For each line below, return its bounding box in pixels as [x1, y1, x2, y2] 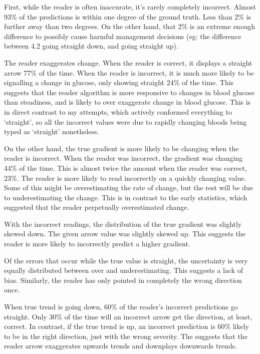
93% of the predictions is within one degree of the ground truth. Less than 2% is [4, 11, 251, 22]
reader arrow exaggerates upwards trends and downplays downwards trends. [4, 340, 237, 351]
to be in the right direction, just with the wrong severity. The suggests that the [4, 330, 247, 341]
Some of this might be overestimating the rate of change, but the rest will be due [4, 182, 253, 193]
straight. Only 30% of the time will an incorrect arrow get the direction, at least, [4, 311, 252, 321]
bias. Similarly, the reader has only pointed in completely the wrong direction [4, 274, 242, 285]
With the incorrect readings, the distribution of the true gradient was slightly [4, 218, 242, 229]
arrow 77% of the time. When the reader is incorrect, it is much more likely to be [4, 67, 254, 78]
